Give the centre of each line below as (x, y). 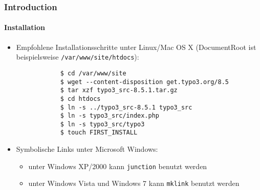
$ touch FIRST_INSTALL (99, 133)
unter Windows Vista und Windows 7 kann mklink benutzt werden (134, 183)
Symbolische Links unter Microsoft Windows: (87, 149)
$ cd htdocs (80, 99)
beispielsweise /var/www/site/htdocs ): (78, 57)
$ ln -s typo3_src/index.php (110, 116)
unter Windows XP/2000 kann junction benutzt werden (118, 166)
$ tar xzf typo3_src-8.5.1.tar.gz (119, 90)
